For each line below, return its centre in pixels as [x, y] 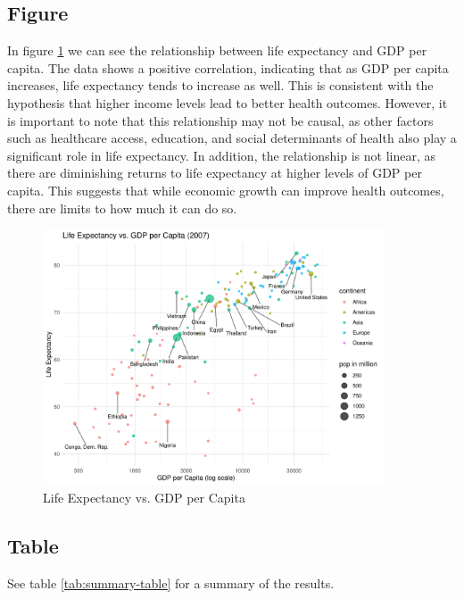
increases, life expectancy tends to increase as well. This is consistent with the [220, 85]
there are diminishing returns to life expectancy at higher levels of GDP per [215, 173]
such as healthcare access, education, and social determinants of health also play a [232, 138]
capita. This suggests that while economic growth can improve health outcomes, [226, 190]
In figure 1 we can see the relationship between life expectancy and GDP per [217, 50]
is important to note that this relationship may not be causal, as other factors [220, 120]
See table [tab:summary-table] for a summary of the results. [171, 582]
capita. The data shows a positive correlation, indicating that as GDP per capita [228, 67]
